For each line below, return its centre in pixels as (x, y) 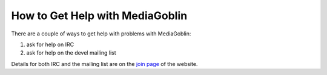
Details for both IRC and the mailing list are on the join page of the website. (104, 64)
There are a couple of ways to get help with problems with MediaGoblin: (101, 34)
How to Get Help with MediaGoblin (99, 16)
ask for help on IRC (50, 44)
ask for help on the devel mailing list (71, 53)
